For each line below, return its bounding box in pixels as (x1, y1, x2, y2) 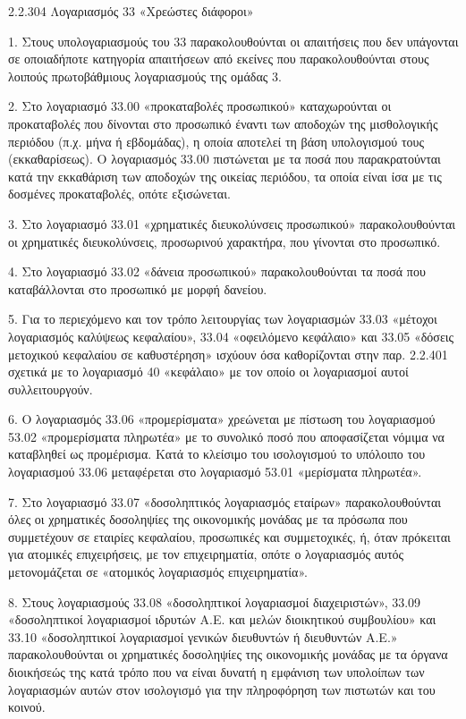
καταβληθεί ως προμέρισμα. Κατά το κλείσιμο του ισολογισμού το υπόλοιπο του (8, 444, 426, 463)
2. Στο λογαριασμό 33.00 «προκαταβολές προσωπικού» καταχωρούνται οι (8, 97, 392, 115)
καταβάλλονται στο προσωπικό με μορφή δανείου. (8, 279, 267, 298)
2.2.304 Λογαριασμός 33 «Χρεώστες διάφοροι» (8, 2, 254, 20)
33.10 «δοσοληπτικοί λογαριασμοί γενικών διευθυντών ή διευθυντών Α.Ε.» (8, 627, 398, 646)
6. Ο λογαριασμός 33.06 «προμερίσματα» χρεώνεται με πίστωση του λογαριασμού (8, 410, 436, 428)
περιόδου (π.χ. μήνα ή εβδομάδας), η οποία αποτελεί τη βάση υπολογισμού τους (8, 131, 425, 150)
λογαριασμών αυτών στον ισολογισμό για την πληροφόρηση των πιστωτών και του (8, 680, 436, 698)
